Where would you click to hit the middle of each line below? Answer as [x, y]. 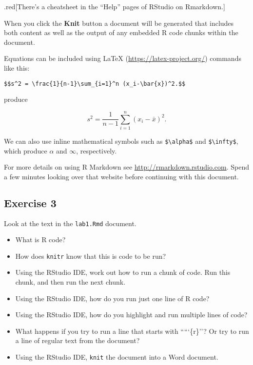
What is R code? [40, 240]
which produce [26, 150]
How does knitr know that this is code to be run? [91, 256]
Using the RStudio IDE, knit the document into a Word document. [117, 357]
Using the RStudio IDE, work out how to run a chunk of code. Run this [123, 272]
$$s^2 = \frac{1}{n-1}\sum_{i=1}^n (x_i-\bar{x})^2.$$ [95, 84]
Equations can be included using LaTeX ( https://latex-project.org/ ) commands [123, 58]
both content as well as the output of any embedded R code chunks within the [121, 32]
